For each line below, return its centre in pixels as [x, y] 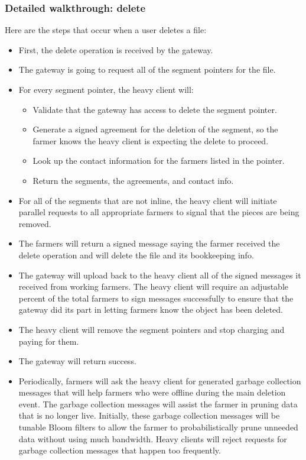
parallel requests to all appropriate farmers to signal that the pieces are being [159, 212]
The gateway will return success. [77, 361]
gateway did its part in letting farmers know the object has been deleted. [151, 310]
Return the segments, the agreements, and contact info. [133, 180]
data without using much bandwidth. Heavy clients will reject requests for [153, 438]
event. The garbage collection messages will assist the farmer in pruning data [158, 404]
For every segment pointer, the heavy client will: [106, 89]
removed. [35, 223]
